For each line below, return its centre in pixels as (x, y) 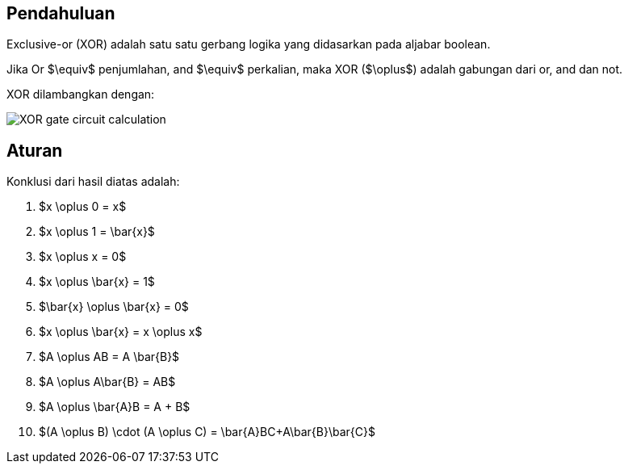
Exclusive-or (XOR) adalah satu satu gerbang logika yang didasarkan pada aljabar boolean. (249, 44)
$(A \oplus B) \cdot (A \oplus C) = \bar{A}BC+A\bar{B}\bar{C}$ (207, 432)
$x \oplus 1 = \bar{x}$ (97, 232)
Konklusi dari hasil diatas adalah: (93, 182)
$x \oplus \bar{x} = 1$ (97, 282)
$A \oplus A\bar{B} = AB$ (107, 382)
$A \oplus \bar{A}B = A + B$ (115, 407)
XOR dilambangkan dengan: (81, 94)
